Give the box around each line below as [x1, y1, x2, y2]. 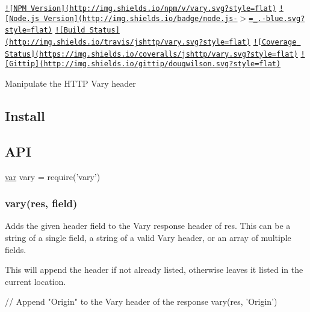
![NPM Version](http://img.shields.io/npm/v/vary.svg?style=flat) [5, 4, 277, 13]
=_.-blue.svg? [249, 14, 305, 23]
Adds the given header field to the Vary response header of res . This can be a [5, 219, 291, 232]
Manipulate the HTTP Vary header [5, 76, 136, 89]
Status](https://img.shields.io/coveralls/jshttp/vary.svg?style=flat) [5, 49, 298, 58]
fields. [5, 243, 26, 255]
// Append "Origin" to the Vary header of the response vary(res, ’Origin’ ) [5, 295, 277, 308]
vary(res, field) [5, 196, 78, 211]
